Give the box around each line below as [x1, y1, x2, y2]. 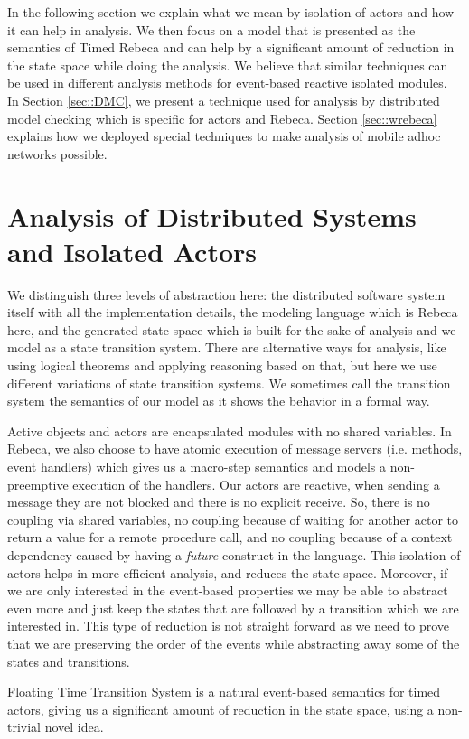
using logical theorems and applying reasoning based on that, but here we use [7, 356, 437, 375]
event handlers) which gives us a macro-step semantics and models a [7, 457, 386, 475]
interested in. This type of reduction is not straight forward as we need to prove [7, 616, 450, 635]
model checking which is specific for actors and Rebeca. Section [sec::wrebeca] [7, 108, 437, 127]
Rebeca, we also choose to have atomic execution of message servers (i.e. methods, [7, 439, 463, 458]
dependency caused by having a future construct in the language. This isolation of [7, 545, 461, 564]
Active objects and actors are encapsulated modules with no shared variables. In [7, 421, 452, 440]
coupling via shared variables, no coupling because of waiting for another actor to [7, 510, 459, 529]
